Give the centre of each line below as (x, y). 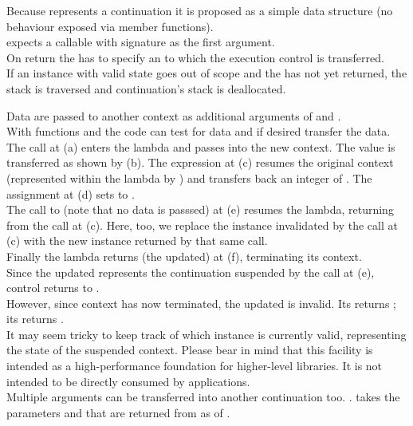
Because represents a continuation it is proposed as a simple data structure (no (200, 10)
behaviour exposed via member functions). (110, 26)
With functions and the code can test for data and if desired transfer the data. (199, 131)
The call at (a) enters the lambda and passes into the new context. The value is (201, 146)
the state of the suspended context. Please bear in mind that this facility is (190, 350)
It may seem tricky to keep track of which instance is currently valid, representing (206, 334)
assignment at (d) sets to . (71, 193)
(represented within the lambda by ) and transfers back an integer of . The (189, 177)
